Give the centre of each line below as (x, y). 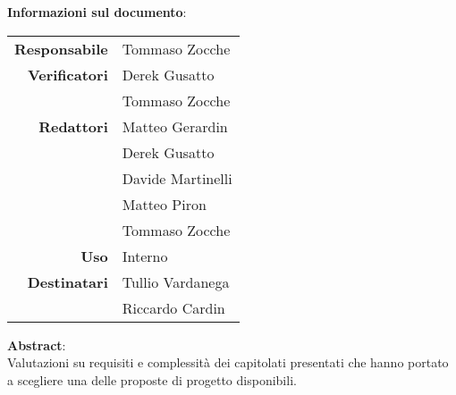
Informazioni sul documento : (97, 12)
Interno (145, 256)
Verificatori (68, 74)
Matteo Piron (164, 204)
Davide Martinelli (177, 178)
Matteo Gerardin (175, 126)
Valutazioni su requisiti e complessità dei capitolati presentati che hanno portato (228, 362)
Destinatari (68, 282)
